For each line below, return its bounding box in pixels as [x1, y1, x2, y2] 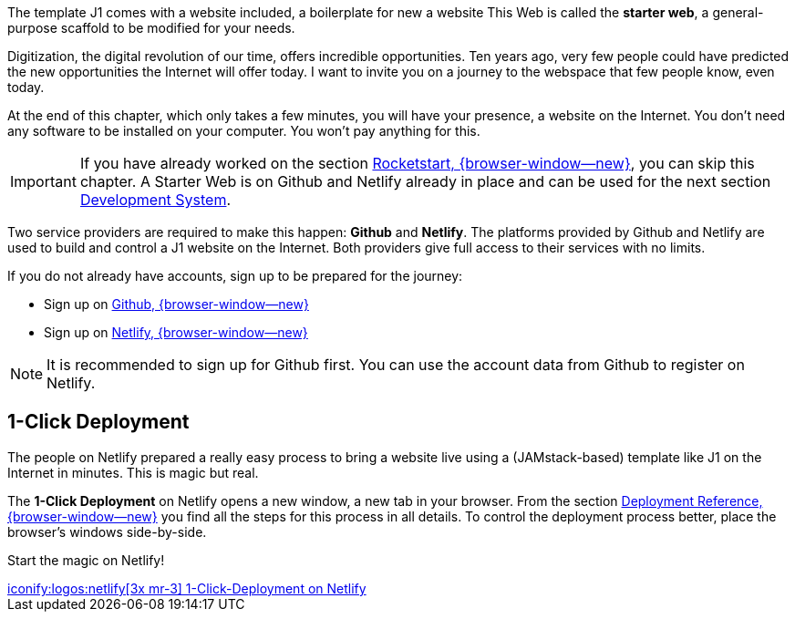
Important [10, 172, 77, 191]
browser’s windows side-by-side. [7, 523, 207, 540]
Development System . [79, 191, 232, 209]
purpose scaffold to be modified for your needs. [7, 20, 295, 36]
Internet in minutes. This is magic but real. [7, 464, 259, 480]
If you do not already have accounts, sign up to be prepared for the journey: [7, 268, 463, 284]
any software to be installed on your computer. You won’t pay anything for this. [7, 123, 480, 139]
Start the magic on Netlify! [7, 552, 165, 568]
